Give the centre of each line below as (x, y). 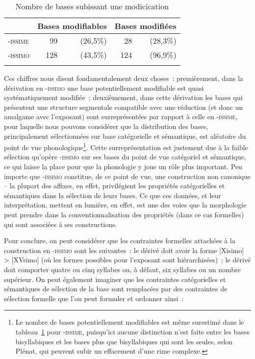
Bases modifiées (145, 26)
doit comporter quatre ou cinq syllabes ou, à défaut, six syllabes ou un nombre (122, 269)
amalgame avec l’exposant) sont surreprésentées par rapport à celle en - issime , (121, 116)
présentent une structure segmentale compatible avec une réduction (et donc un (124, 107)
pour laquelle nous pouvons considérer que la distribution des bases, (106, 126)
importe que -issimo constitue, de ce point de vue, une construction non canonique (127, 176)
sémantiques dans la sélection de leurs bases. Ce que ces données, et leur (113, 195)
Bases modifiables (72, 26)
